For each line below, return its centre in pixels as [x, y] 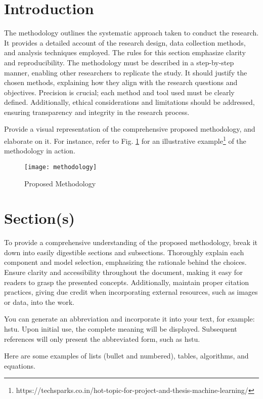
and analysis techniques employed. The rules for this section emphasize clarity [125, 52]
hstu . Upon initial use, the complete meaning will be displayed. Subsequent [121, 329]
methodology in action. [40, 151]
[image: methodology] [61, 167]
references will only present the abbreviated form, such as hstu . [102, 338]
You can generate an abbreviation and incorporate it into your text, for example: [129, 319]
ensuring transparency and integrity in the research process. [97, 112]
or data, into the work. [39, 302]
